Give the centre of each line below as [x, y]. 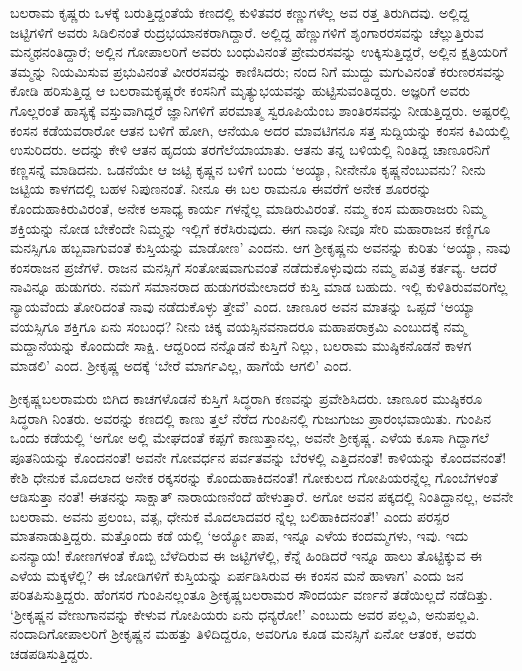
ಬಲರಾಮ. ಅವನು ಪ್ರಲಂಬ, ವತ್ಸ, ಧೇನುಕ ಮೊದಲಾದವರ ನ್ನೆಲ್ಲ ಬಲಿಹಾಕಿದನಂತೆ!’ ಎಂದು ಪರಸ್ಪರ [230, 515]
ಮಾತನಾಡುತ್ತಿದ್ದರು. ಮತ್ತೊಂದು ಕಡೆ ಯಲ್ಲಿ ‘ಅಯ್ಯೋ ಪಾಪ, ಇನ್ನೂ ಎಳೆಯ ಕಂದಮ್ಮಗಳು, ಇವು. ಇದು [239, 535]
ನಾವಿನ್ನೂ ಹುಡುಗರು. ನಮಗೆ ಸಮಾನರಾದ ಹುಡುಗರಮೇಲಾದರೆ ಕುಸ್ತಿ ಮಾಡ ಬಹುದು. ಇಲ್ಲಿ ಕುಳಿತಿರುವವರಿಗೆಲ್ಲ [259, 286]
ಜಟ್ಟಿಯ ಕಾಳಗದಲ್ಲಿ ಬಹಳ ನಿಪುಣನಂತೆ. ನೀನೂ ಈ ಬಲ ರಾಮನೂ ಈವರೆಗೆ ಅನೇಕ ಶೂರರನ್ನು [221, 188]
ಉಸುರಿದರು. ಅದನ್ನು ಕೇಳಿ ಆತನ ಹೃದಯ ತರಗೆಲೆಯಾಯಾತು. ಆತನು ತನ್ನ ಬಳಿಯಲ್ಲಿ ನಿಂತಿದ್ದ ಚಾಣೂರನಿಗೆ [250, 149]
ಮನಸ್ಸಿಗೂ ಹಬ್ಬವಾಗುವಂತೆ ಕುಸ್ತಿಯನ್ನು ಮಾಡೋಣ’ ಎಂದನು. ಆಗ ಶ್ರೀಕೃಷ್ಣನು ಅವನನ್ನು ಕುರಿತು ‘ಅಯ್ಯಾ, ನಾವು [260, 247]
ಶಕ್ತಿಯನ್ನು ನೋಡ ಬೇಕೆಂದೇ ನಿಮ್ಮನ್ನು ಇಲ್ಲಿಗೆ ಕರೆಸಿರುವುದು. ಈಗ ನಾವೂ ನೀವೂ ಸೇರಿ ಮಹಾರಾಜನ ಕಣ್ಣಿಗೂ [250, 227]
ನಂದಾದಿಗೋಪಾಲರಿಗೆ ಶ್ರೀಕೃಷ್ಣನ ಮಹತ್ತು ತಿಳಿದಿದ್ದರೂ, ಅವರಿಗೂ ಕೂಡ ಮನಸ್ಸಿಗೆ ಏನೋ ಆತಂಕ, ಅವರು [243, 633]
